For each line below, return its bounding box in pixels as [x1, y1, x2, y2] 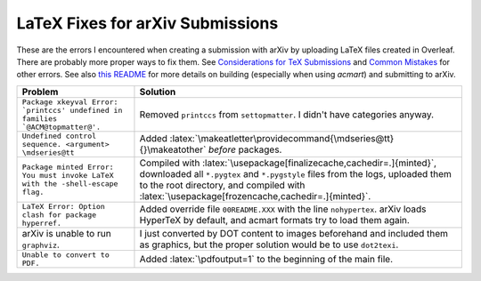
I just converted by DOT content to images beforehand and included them [139, 227, 449, 239]
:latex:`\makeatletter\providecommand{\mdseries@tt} [169, 132, 395, 145]
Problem [21, 85, 59, 98]
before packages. [208, 143, 282, 156]
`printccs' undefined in [21, 105, 123, 115]
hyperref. [21, 218, 62, 228]
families [21, 114, 58, 124]
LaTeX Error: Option [21, 201, 106, 211]
